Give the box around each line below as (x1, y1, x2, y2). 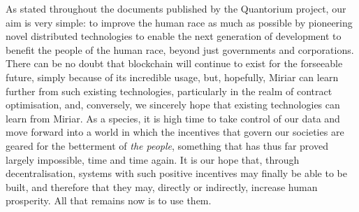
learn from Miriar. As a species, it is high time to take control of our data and (6, 111, 340, 125)
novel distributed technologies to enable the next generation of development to (6, 29, 342, 43)
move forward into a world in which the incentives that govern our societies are (6, 125, 344, 139)
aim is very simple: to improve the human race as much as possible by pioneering (6, 15, 353, 29)
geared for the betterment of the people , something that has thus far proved (6, 138, 328, 153)
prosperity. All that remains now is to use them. (6, 193, 212, 208)
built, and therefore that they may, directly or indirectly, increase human (6, 179, 318, 194)
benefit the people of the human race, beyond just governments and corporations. (6, 42, 354, 57)
